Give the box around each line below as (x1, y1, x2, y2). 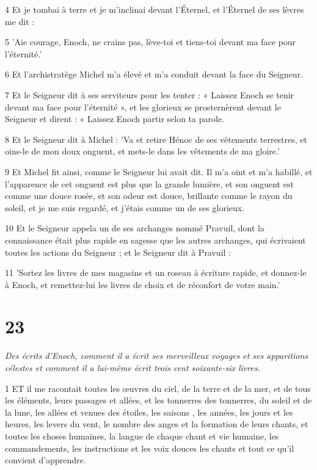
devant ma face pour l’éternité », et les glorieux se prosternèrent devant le (5, 100, 281, 113)
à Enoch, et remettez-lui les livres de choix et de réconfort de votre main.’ (5, 278, 280, 291)
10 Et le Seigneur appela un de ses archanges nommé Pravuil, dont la (5, 222, 265, 234)
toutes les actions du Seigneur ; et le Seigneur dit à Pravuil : (5, 245, 231, 258)
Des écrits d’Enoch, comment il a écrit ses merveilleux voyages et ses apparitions (5, 349, 308, 362)
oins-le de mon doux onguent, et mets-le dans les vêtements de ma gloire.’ (5, 145, 280, 157)
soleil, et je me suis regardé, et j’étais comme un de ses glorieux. (5, 201, 245, 214)
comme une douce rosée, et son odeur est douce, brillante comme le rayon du (5, 189, 293, 202)
